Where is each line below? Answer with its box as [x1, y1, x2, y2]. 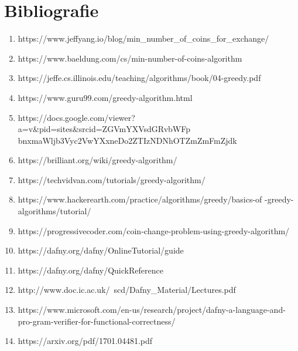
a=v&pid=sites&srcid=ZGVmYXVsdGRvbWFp [18, 123, 191, 135]
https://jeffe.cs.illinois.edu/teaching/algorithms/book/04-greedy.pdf [18, 72, 261, 84]
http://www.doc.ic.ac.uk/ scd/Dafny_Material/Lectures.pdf [18, 283, 236, 296]
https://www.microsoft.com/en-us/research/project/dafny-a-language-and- [18, 303, 286, 316]
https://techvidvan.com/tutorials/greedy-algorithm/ [18, 173, 205, 185]
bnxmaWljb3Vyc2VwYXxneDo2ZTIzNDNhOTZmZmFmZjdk [18, 134, 237, 146]
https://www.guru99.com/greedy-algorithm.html [18, 91, 193, 103]
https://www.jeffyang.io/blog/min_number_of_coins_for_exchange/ [18, 32, 269, 45]
